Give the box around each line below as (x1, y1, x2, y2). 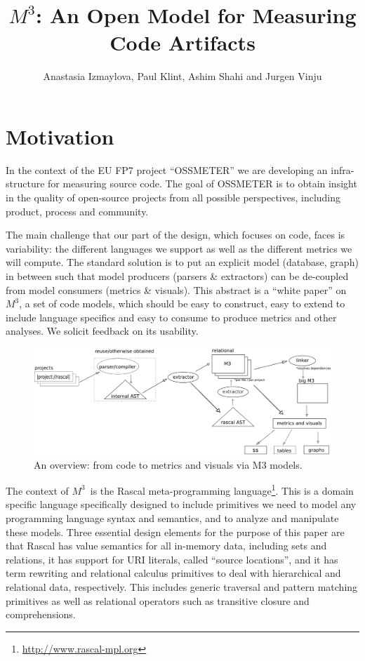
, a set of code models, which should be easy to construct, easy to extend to (19, 296, 345, 311)
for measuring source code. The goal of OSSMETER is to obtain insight (48, 176, 357, 191)
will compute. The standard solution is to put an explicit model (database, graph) (6, 255, 359, 269)
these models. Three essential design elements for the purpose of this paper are (6, 524, 345, 539)
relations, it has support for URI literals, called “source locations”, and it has (6, 552, 338, 566)
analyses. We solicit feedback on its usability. (6, 323, 199, 338)
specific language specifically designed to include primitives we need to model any (6, 497, 357, 512)
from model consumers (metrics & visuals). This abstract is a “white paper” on (6, 282, 347, 297)
